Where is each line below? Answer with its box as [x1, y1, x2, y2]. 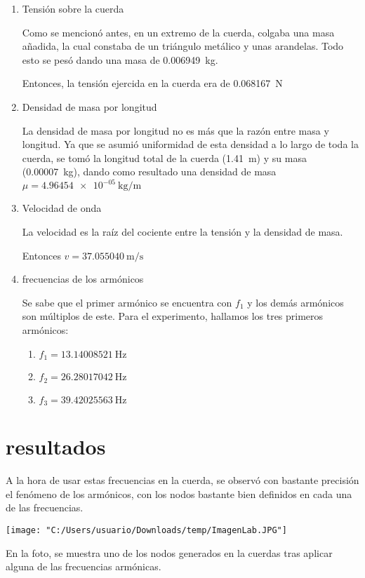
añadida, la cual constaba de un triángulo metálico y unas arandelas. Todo [22, 39, 344, 53]
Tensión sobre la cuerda [22, 1, 124, 15]
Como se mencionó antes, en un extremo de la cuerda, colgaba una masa [22, 25, 335, 39]
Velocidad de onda [22, 201, 102, 215]
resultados [6, 432, 106, 461]
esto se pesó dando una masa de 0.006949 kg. [22, 52, 218, 67]
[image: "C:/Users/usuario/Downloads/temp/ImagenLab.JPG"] [6, 525, 287, 535]
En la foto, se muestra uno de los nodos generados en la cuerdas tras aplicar [6, 545, 333, 560]
